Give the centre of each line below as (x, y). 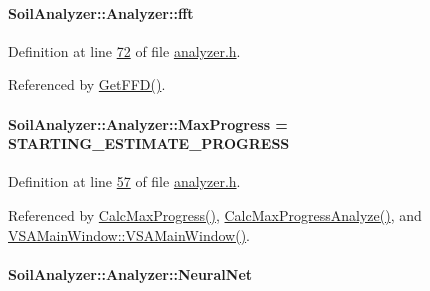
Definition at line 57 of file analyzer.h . (124, 181)
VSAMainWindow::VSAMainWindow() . (129, 234)
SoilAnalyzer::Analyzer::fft (101, 12)
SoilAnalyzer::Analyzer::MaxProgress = (148, 123)
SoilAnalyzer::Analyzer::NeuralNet (130, 273)
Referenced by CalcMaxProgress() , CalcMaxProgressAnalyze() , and (215, 214)
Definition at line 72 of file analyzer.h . (124, 50)
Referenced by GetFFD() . (87, 84)
